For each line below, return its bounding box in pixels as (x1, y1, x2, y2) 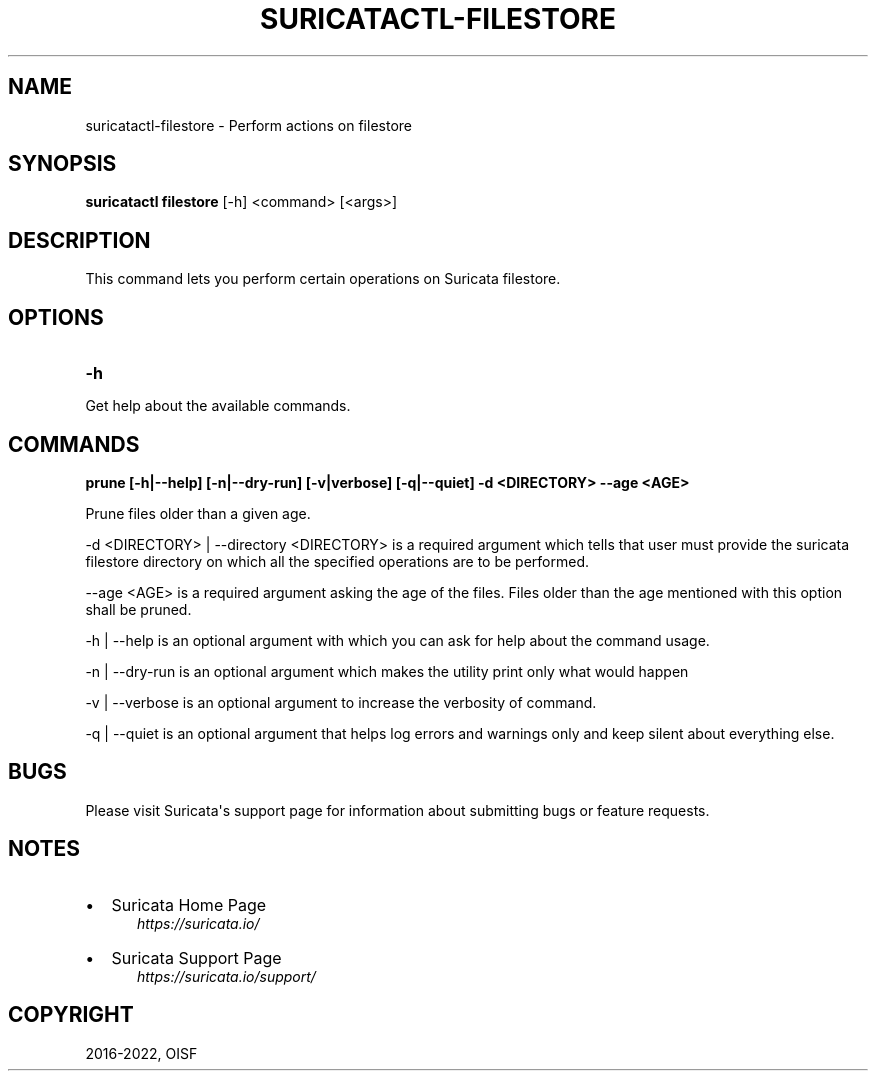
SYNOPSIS (8, 151, 117, 177)
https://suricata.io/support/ (137, 967, 316, 985)
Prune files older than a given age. (85, 504, 311, 522)
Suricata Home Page (111, 894, 267, 915)
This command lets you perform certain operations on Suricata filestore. (85, 270, 561, 288)
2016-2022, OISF (85, 1044, 198, 1062)
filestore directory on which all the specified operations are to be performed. (85, 552, 589, 570)
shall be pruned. (85, 600, 192, 618)
